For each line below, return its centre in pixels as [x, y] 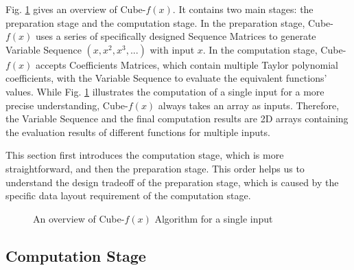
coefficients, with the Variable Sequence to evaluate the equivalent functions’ [166, 78]
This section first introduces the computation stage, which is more [145, 155]
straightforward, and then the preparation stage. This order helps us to [155, 168]
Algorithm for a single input [214, 218]
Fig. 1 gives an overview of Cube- [76, 9]
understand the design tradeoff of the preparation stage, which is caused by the [172, 182]
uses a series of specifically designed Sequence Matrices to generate [176, 36]
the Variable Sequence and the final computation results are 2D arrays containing [177, 119]
